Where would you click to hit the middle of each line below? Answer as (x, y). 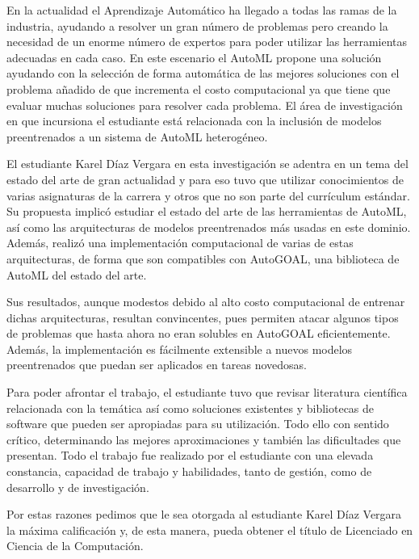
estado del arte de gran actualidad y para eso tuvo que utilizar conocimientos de (205, 179)
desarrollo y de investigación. (78, 487)
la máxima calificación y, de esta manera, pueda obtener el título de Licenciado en (210, 530)
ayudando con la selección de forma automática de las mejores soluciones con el (203, 73)
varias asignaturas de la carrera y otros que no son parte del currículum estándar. (208, 195)
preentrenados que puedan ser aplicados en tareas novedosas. (157, 365)
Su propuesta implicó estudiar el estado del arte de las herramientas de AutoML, (207, 211)
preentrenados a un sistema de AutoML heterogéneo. (137, 136)
